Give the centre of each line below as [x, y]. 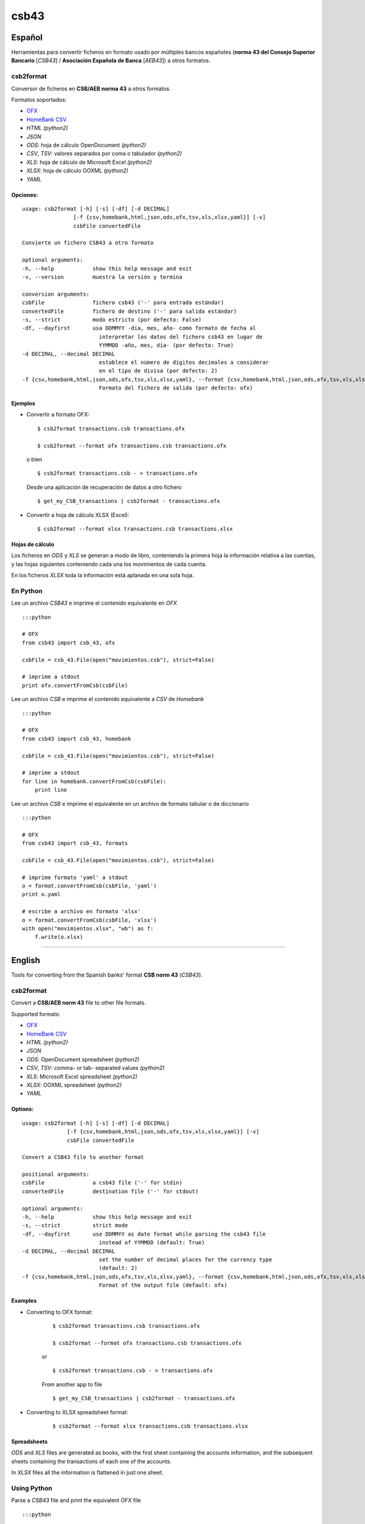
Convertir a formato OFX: [58, 415]
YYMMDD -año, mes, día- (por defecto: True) [166, 345]
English [26, 960]
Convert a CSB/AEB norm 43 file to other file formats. [78, 1003]
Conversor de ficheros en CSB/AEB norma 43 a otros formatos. [91, 88]
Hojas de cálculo [33, 544]
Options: [23, 1109]
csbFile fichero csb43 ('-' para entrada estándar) [123, 303]
